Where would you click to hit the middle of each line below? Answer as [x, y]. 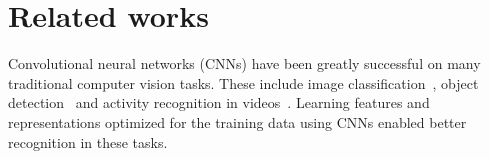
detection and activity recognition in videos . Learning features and [219, 102]
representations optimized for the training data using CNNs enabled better [237, 121]
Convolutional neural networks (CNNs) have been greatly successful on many [244, 63]
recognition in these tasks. [88, 141]
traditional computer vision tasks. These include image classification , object [243, 82]
